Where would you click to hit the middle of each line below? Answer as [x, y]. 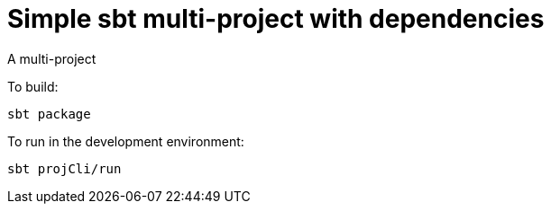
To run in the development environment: [126, 141]
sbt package [49, 114]
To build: [33, 86]
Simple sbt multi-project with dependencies [276, 19]
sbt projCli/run [64, 168]
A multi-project [52, 58]
